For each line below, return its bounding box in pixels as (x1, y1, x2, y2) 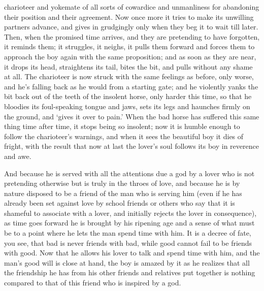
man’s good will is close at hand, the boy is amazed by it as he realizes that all (4, 257, 250, 268)
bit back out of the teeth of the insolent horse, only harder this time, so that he (4, 91, 252, 102)
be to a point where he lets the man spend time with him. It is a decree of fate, (4, 228, 251, 238)
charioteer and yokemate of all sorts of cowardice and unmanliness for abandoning (4, 2, 259, 12)
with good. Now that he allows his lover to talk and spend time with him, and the (4, 247, 260, 258)
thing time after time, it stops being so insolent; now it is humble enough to (4, 121, 240, 132)
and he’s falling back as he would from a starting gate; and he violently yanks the (4, 81, 258, 91)
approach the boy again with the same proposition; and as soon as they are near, (4, 51, 256, 61)
